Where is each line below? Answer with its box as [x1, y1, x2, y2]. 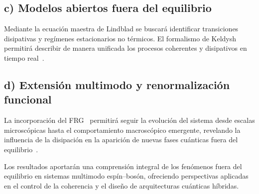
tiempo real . [4, 52, 44, 63]
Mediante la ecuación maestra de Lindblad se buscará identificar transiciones [4, 23, 239, 34]
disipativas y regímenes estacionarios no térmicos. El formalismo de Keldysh [4, 33, 237, 43]
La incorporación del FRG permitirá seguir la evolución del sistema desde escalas [4, 115, 255, 125]
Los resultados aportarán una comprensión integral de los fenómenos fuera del [4, 161, 242, 171]
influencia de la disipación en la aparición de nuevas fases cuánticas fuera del [4, 134, 238, 145]
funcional [4, 92, 52, 107]
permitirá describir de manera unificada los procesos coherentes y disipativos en [4, 43, 247, 53]
